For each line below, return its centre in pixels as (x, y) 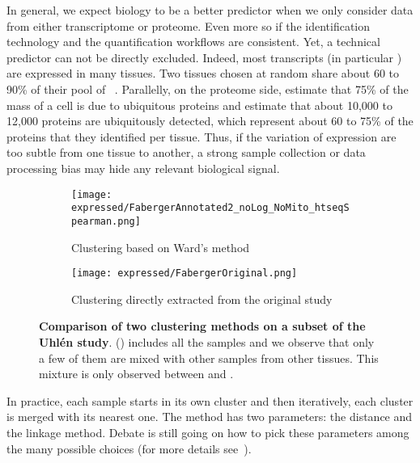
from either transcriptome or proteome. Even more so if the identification (189, 25)
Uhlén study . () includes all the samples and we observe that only (207, 341)
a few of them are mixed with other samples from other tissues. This (209, 358)
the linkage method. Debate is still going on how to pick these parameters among (208, 432)
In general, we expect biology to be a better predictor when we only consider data (210, 10)
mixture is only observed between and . (136, 374)
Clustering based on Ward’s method (161, 247)
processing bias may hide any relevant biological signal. (143, 168)
